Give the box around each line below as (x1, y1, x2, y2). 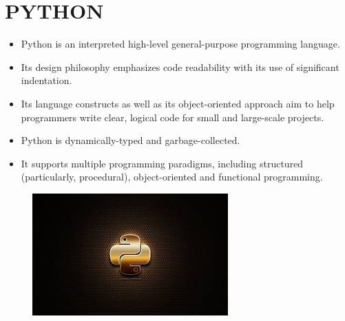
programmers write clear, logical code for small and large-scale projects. (21, 110, 324, 124)
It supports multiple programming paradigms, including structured (21, 156, 304, 170)
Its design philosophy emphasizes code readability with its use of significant (21, 59, 339, 74)
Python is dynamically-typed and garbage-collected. (21, 133, 240, 147)
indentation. (21, 73, 72, 87)
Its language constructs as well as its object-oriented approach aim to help (21, 96, 335, 110)
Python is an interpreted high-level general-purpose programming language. (21, 37, 340, 51)
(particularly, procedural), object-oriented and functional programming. (21, 169, 323, 184)
